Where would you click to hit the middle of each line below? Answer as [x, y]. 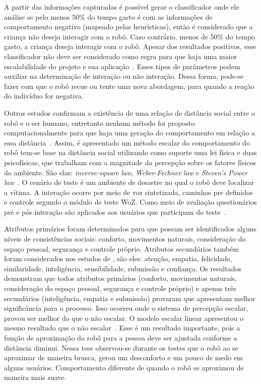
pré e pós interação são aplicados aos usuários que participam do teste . [115, 211]
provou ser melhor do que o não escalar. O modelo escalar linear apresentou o [124, 318]
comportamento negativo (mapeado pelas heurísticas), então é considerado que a [128, 27]
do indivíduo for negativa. [44, 96]
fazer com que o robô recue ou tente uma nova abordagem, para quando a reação [129, 86]
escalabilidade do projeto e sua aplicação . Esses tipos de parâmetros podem [122, 66]
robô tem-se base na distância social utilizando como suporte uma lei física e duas [130, 152]
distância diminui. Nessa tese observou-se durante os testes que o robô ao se [121, 347]
